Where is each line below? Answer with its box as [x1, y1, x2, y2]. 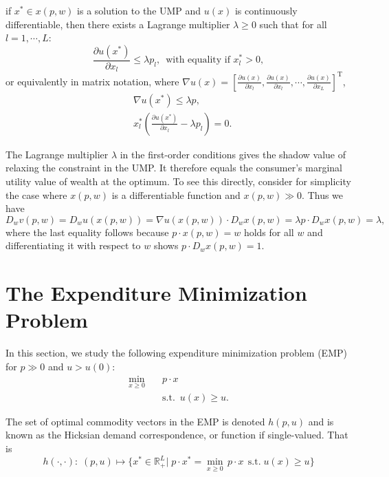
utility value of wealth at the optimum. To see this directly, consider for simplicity [5, 174, 351, 189]
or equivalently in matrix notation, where [5, 74, 179, 88]
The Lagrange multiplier [5, 147, 109, 161]
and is [308, 414, 334, 428]
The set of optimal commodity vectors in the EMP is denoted [5, 414, 265, 428]
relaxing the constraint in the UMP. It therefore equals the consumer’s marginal [5, 160, 342, 175]
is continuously [234, 3, 298, 17]
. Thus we [302, 187, 344, 202]
